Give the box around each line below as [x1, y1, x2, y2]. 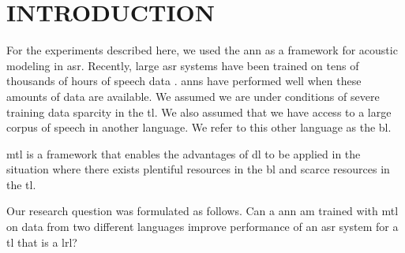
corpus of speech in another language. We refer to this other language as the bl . [6, 119, 392, 136]
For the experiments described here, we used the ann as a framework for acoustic [6, 42, 398, 58]
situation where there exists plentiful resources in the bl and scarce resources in [6, 161, 390, 177]
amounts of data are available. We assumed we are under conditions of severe [6, 87, 380, 104]
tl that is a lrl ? [6, 233, 77, 250]
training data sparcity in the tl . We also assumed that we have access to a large [6, 103, 392, 120]
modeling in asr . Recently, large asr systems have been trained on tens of [6, 57, 359, 73]
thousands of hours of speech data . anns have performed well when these [6, 73, 362, 89]
